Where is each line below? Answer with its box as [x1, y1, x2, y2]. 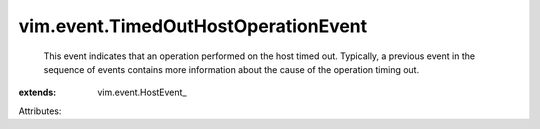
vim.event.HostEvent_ [97, 86, 187, 99]
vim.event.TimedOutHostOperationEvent [18, 15, 368, 37]
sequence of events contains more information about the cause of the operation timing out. [43, 63, 420, 75]
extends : [18, 86, 57, 99]
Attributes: [18, 105, 62, 117]
